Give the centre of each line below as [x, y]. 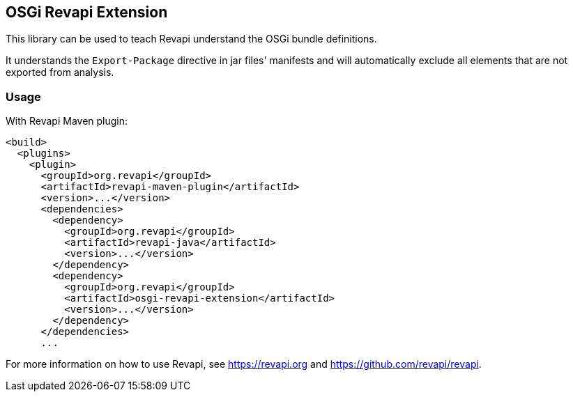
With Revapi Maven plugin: [67, 121]
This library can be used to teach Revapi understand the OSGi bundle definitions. [191, 39]
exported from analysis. [60, 72]
